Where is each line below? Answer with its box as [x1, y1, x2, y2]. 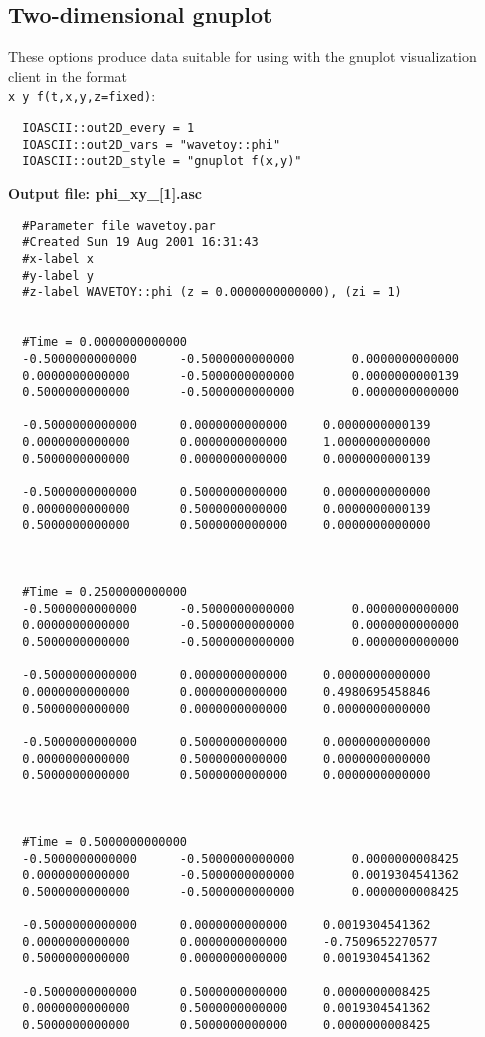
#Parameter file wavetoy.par [22, 218, 216, 233]
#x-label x [22, 251, 94, 266]
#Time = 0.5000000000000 [22, 834, 187, 849]
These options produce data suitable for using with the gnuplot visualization [8, 46, 477, 67]
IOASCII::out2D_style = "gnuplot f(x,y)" [22, 154, 302, 169]
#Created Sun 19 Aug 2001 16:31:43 [22, 235, 259, 250]
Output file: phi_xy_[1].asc [8, 183, 202, 204]
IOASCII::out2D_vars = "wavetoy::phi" [22, 137, 281, 152]
